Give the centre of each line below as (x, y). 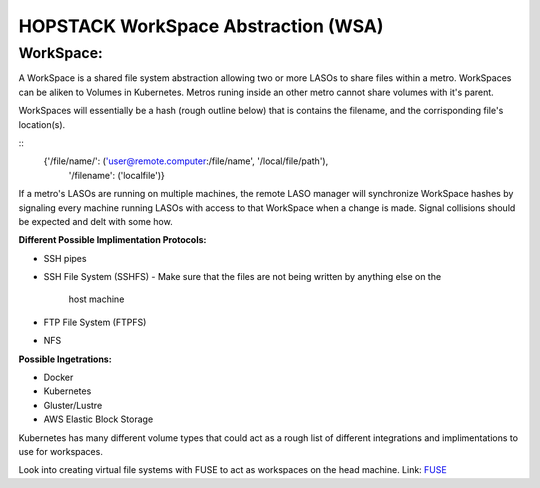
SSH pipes (65, 258)
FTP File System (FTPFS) (95, 322)
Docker (58, 377)
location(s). (42, 124)
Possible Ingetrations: (65, 359)
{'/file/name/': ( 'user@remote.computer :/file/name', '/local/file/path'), (186, 161)
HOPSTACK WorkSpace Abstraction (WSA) (201, 26)
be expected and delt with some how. (96, 221)
